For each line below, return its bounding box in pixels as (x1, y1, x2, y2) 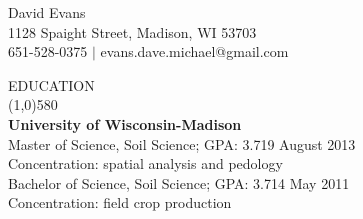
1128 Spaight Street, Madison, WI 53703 (8, 21, 257, 42)
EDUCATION (8, 74, 95, 95)
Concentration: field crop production (8, 192, 232, 213)
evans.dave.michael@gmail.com (100, 41, 289, 62)
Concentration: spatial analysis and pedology (8, 153, 283, 174)
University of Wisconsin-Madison (8, 113, 242, 134)
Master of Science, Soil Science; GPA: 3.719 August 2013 (8, 133, 356, 154)
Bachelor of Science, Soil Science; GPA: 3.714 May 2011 (8, 172, 350, 193)
